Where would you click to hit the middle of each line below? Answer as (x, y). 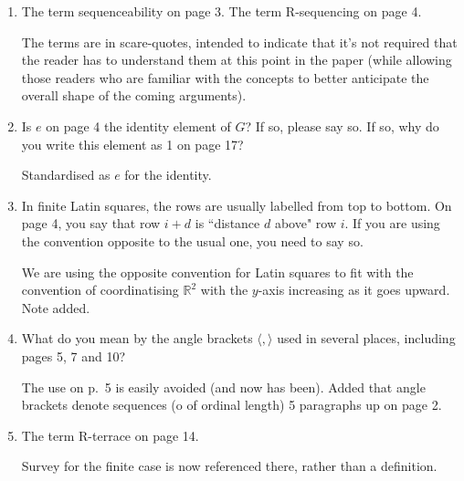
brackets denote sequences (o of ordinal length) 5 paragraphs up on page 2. (232, 405)
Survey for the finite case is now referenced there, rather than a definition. (229, 466)
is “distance (227, 223)
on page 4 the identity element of (138, 125)
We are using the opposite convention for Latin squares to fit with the (217, 272)
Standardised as (66, 175)
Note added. (56, 307)
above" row (305, 223)
